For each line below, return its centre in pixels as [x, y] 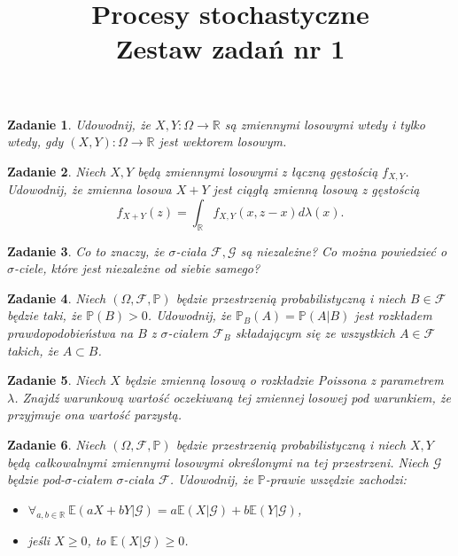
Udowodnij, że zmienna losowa [89, 189]
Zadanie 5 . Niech [57, 380]
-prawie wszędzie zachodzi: [336, 479]
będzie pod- [36, 479]
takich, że [33, 350]
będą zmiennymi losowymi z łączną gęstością [258, 171]
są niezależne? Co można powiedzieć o [344, 251]
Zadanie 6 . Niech [57, 444]
